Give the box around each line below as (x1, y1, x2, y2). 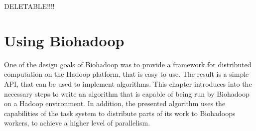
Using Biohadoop (4, 30, 125, 50)
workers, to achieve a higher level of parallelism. (4, 118, 150, 128)
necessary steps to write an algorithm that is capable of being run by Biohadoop (4, 88, 250, 99)
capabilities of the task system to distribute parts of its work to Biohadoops (4, 108, 236, 118)
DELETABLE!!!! (4, 1, 55, 11)
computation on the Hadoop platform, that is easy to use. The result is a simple (4, 69, 249, 79)
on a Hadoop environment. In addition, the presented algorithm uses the (4, 98, 226, 109)
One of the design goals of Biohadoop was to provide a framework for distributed (4, 59, 252, 69)
